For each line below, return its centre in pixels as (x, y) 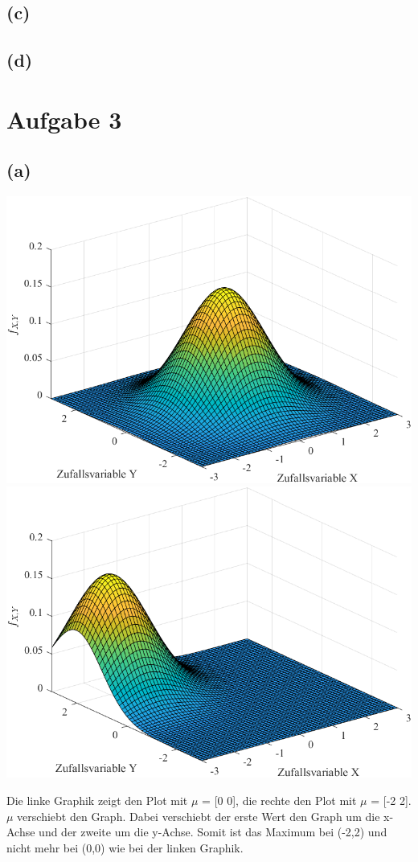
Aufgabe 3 (64, 119)
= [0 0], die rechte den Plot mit (279, 800)
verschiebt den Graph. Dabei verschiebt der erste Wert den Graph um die (199, 816)
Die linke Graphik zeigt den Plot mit (97, 800)
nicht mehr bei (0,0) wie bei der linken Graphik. (125, 847)
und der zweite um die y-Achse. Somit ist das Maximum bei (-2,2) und (213, 832)
